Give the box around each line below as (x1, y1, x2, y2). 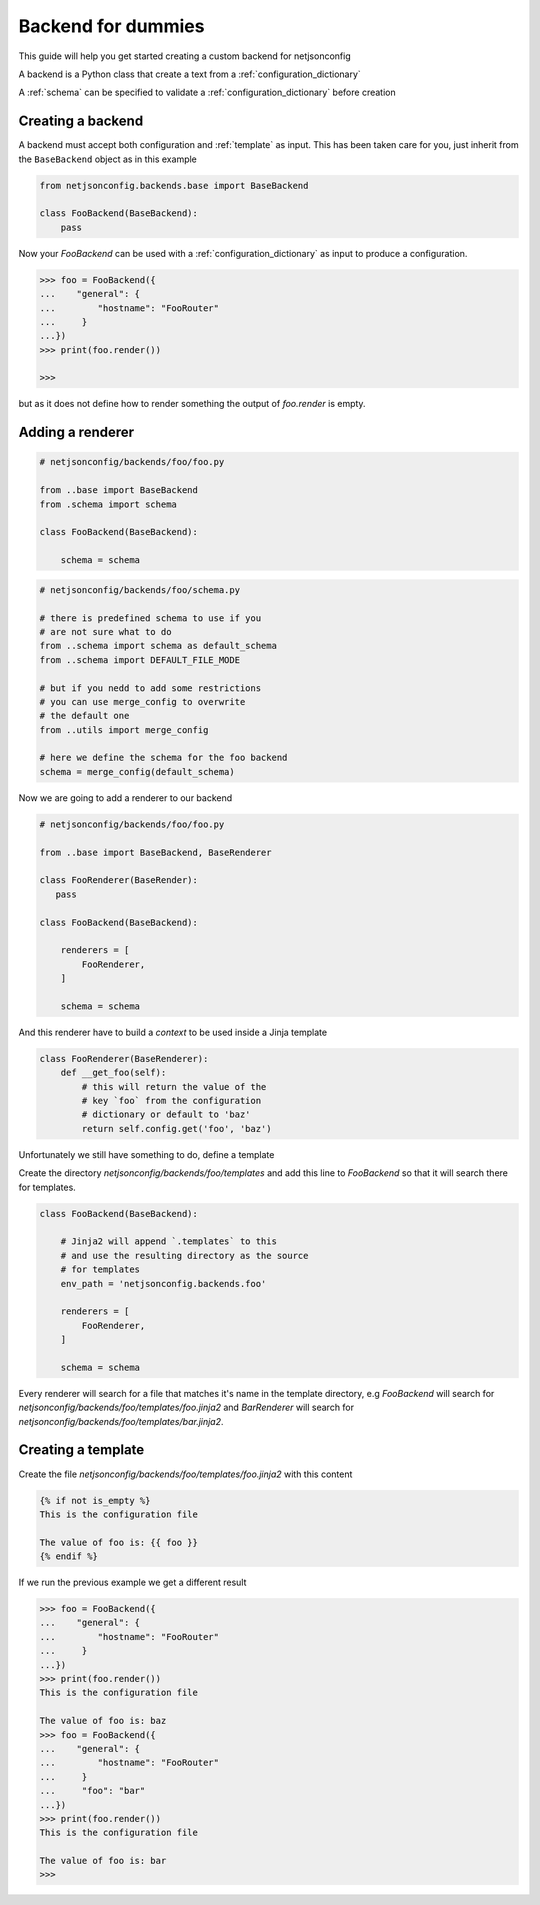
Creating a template (18, 1441, 145, 1459)
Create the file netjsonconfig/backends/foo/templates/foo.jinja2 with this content (18, 1468, 353, 1480)
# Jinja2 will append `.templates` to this (60, 1236, 277, 1247)
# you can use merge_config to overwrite (39, 696, 246, 707)
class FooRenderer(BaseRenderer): (39, 1053, 209, 1064)
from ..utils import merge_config (39, 724, 209, 735)
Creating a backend (18, 113, 144, 130)
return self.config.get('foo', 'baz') (81, 1123, 272, 1134)
